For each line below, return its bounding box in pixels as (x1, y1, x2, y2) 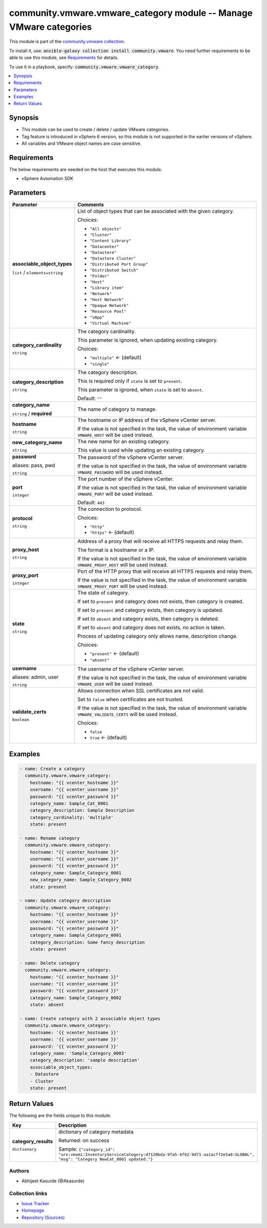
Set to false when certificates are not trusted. (77, 696, 184, 703)
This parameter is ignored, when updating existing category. (77, 337, 218, 344)
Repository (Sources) (21, 1214, 65, 1220)
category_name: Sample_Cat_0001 (30, 800, 109, 806)
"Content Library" (89, 238, 131, 244)
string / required (12, 410, 52, 417)
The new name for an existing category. (77, 438, 170, 445)
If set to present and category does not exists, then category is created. (77, 598, 244, 605)
